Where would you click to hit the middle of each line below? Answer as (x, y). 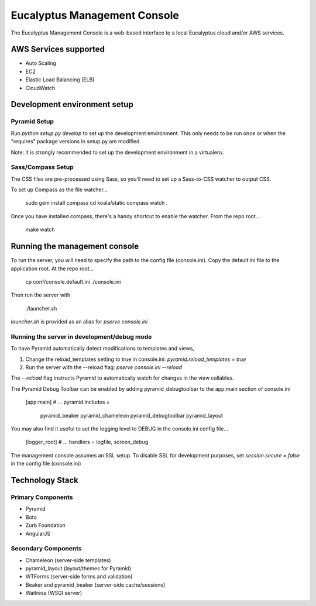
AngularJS (38, 533)
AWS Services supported (58, 49)
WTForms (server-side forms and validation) (79, 577)
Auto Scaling (41, 63)
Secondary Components (46, 549)
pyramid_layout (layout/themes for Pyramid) (78, 569)
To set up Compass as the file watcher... (59, 190)
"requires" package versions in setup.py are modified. (76, 142)
